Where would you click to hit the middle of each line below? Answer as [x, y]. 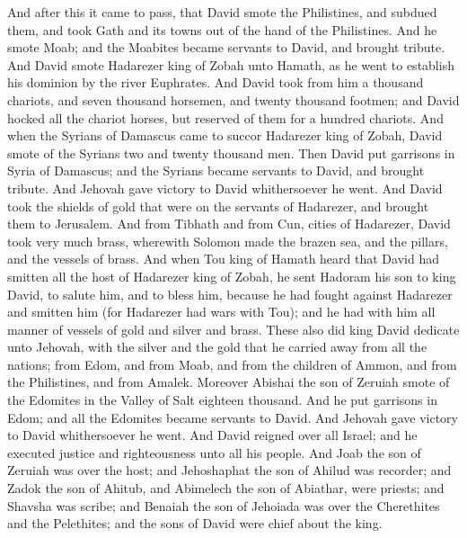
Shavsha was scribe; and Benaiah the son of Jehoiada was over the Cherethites [224, 505]
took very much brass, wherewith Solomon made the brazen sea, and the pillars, [228, 241]
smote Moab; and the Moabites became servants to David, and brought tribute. [226, 47]
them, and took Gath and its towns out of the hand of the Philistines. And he [222, 29]
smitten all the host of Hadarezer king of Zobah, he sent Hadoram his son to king [232, 276]
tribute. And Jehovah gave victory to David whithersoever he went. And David [225, 188]
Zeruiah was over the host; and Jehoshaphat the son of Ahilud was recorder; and [229, 470]
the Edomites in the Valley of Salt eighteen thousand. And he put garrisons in [222, 400]
